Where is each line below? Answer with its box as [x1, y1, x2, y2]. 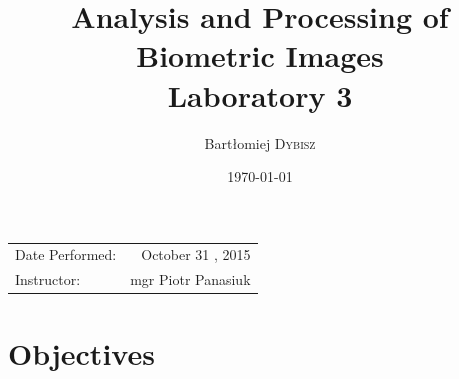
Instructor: [15, 269, 81, 290]
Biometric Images [136, 35, 384, 76]
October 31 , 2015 [141, 244, 251, 265]
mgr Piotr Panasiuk [130, 269, 251, 290]
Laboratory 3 [167, 74, 353, 115]
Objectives [8, 332, 155, 373]
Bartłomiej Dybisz [204, 132, 316, 153]
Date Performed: [15, 244, 117, 265]
